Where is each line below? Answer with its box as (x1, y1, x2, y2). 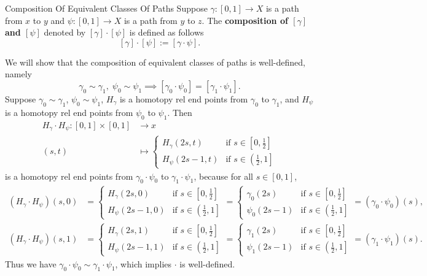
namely (5, 67, 32, 80)
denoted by (44, 26, 86, 39)
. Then (167, 105, 192, 118)
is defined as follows (129, 26, 204, 39)
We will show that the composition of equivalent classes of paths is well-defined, (5, 55, 305, 68)
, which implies (115, 257, 172, 270)
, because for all (194, 169, 253, 182)
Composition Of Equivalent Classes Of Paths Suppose (5, 2, 208, 14)
